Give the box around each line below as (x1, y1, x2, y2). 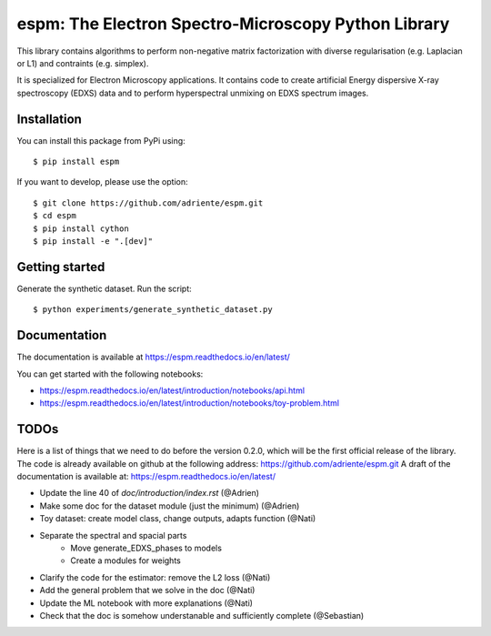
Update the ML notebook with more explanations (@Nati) (39, 597, 254, 609)
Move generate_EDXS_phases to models (70, 542, 223, 553)
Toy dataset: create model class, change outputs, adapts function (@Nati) (39, 513, 316, 524)
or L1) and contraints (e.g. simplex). (16, 57, 149, 68)
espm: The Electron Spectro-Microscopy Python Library (16, 14, 450, 34)
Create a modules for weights (70, 555, 181, 566)
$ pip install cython (33, 223, 129, 234)
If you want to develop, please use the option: (16, 177, 188, 187)
